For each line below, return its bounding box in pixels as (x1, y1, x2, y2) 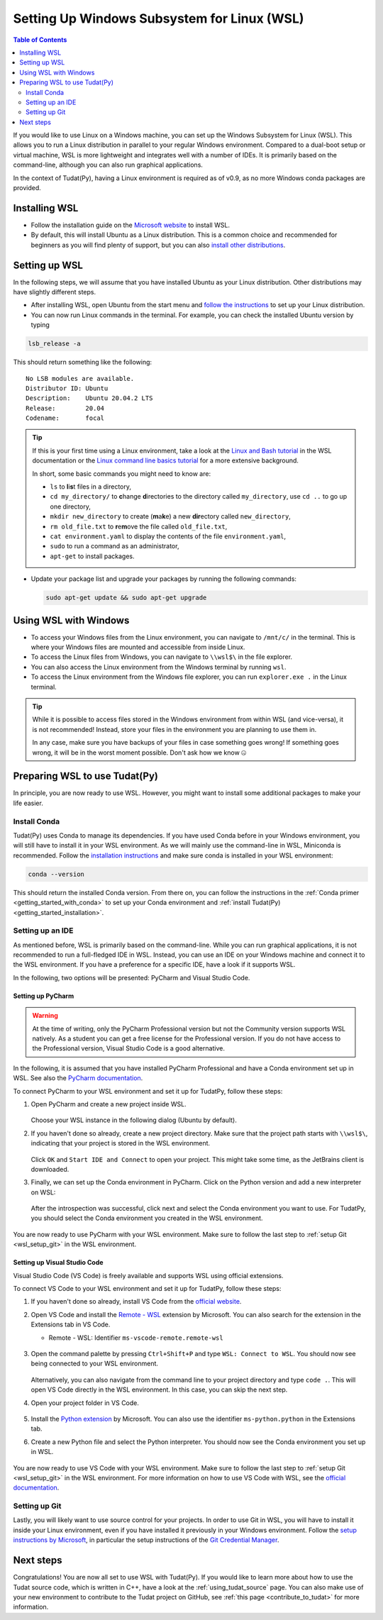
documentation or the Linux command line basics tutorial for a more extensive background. (32, 456, 299, 465)
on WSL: (30, 1188, 56, 1197)
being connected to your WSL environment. (30, 1359, 159, 1368)
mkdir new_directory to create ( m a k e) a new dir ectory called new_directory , (50, 512, 291, 521)
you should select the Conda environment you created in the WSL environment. (30, 1214, 263, 1223)
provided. (13, 184, 42, 192)
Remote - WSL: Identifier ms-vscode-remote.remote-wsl (48, 1333, 223, 1342)
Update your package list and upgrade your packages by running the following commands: (30, 575, 297, 583)
